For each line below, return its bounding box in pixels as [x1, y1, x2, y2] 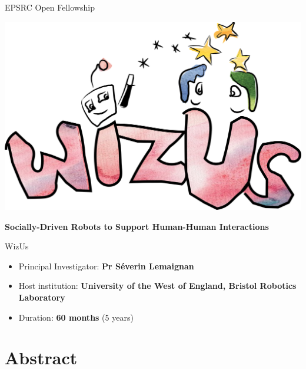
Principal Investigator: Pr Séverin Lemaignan [18, 259, 194, 272]
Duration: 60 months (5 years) [18, 311, 134, 323]
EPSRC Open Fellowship [5, 1, 95, 13]
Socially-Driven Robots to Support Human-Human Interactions [5, 220, 269, 232]
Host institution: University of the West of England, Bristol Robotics [18, 279, 297, 292]
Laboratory [18, 291, 65, 303]
